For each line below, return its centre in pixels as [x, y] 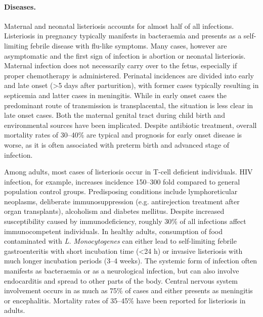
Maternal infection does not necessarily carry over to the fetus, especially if [121, 65]
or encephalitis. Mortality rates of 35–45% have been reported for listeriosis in [125, 300]
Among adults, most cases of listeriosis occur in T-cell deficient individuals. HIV [128, 172]
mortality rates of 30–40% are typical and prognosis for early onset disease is [123, 135]
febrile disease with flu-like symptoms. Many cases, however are [129, 45]
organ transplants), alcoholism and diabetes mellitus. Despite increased [114, 211]
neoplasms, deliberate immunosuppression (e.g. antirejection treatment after [122, 201]
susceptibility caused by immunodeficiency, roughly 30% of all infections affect [125, 221]
